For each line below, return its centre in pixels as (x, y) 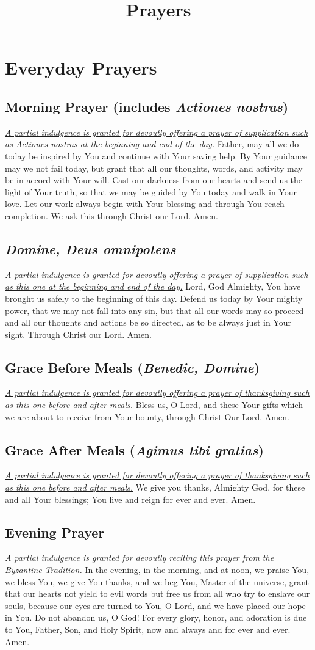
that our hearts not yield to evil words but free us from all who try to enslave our (157, 593)
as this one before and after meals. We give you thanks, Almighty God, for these (155, 487)
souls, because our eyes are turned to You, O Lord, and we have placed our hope (155, 605)
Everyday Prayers (81, 68)
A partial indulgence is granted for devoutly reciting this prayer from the (140, 557)
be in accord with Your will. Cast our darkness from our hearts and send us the (154, 180)
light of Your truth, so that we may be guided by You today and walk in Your (151, 192)
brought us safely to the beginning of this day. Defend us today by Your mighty (154, 298)
